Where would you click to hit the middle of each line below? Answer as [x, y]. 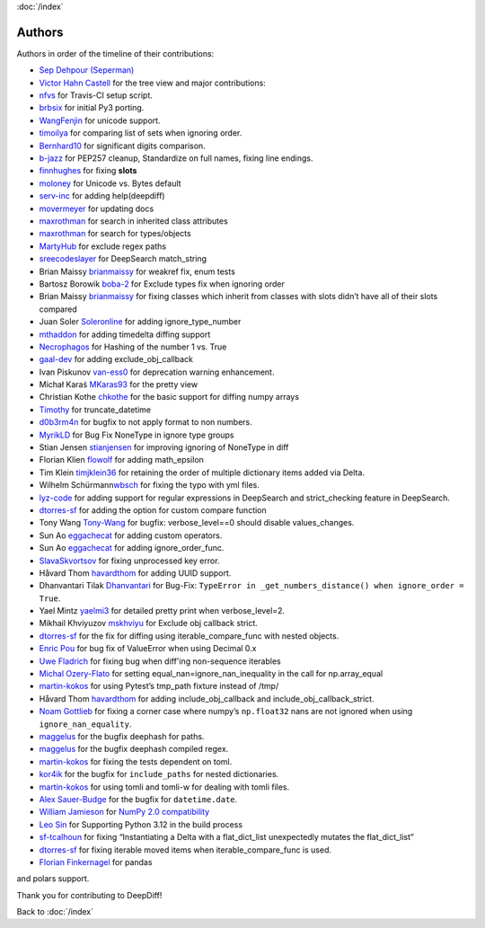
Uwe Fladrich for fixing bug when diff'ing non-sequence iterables [160, 661]
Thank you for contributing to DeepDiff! [89, 895]
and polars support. [53, 879]
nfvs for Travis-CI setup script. [96, 95]
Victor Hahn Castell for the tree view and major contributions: [153, 83]
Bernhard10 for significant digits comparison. [122, 146]
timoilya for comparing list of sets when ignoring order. [141, 133]
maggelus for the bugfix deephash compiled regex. [134, 749]
